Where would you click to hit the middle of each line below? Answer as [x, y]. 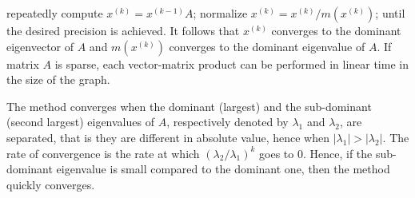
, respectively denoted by [227, 122]
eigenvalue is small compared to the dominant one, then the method [223, 169]
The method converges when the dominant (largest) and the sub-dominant [189, 106]
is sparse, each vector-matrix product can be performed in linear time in [231, 63]
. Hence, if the [337, 153]
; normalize [220, 13]
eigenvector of [40, 46]
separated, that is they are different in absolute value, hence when [168, 137]
